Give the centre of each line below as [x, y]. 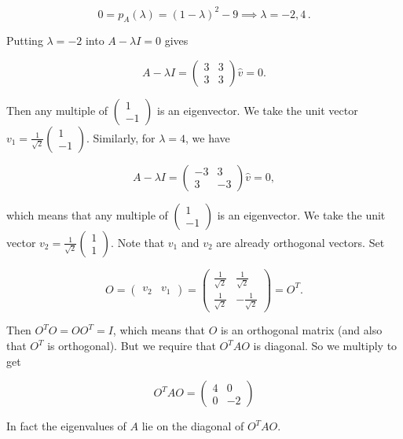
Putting [25, 41]
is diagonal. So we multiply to [325, 346]
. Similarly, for [121, 137]
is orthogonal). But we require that [132, 346]
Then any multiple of [57, 110]
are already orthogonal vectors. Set [300, 242]
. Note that [138, 242]
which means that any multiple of [87, 214]
